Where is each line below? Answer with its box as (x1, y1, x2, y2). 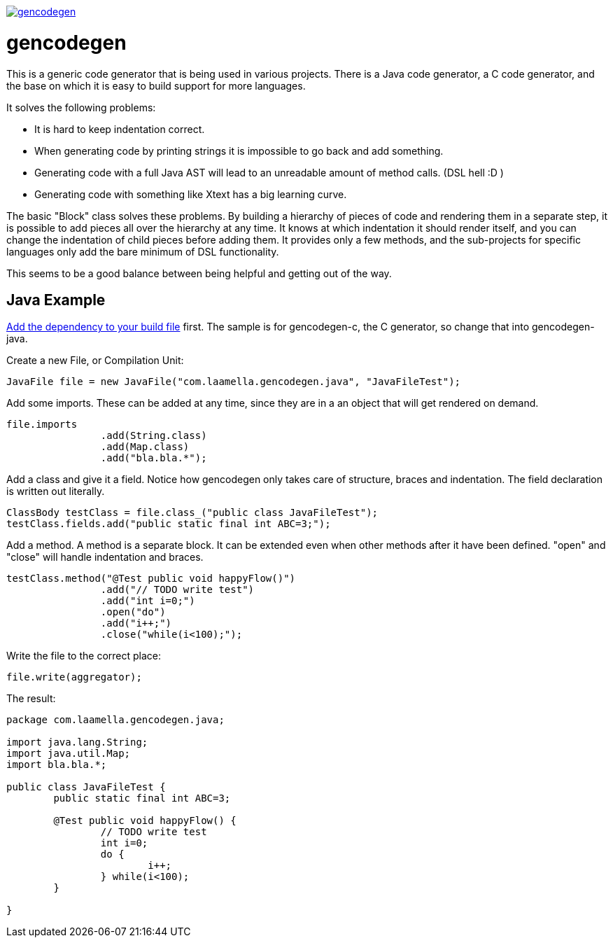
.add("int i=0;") (100, 595, 195, 607)
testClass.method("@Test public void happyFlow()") (6, 573, 296, 585)
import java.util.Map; (6, 748, 131, 760)
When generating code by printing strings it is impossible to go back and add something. (34, 144, 444, 157)
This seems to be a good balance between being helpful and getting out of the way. (6, 267, 392, 279)
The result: (6, 692, 56, 705)
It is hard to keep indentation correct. (34, 123, 205, 135)
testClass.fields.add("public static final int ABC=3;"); (6, 518, 331, 530)
